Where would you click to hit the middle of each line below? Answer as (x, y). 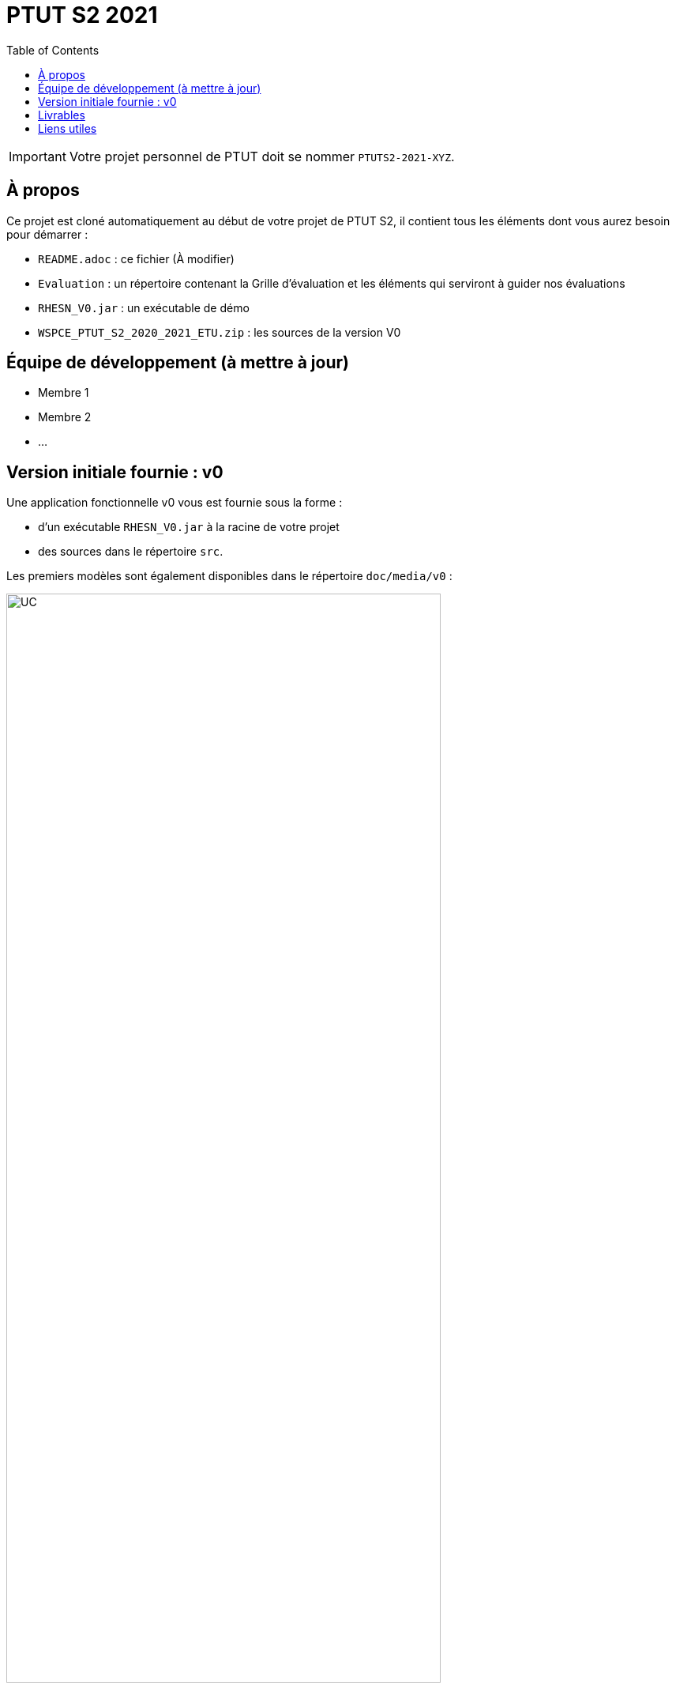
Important (38, 156)
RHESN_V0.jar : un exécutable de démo (144, 307)
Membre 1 (64, 393)
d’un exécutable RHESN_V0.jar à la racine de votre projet (189, 527)
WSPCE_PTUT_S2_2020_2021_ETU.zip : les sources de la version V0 (220, 332)
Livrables (62, 115)
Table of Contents (53, 50)
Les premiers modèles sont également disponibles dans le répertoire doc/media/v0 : (229, 576)
